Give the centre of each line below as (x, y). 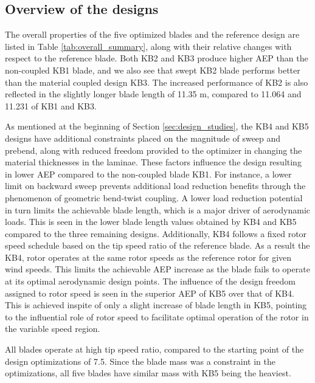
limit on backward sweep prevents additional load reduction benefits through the (155, 186)
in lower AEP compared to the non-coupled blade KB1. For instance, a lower (148, 174)
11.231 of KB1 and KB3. (51, 105)
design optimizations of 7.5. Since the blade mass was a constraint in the (140, 361)
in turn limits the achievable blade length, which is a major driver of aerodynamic (158, 209)
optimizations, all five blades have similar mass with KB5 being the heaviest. (148, 373)
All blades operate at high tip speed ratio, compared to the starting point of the (154, 349)
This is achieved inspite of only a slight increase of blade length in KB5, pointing (156, 305)
